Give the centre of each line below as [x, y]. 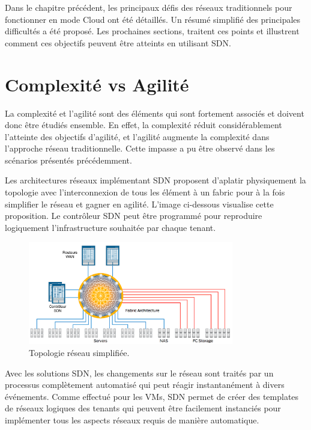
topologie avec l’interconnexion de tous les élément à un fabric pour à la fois [145, 192]
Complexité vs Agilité [97, 84]
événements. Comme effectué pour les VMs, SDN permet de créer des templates [152, 396]
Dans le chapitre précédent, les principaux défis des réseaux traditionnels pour [149, 7]
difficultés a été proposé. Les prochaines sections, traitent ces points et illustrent [152, 31]
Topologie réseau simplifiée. [79, 352]
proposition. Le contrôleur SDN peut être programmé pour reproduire [134, 216]
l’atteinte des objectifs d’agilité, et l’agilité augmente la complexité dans [137, 136]
